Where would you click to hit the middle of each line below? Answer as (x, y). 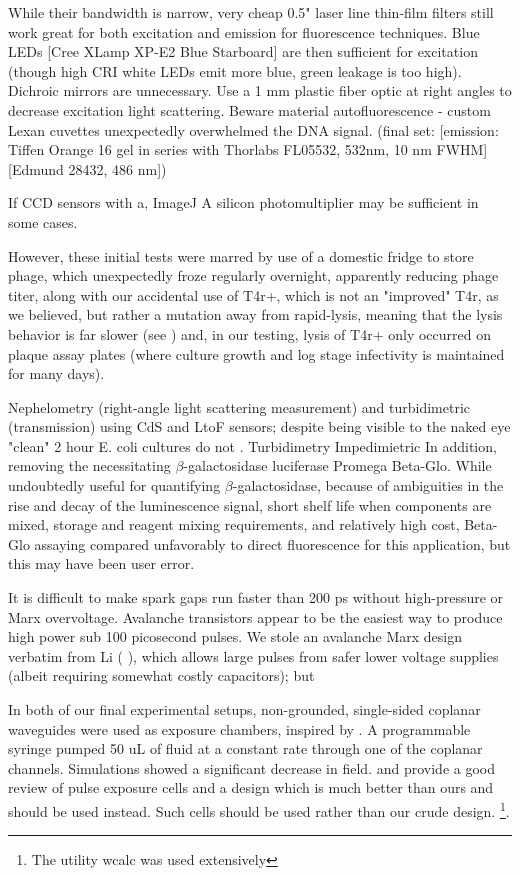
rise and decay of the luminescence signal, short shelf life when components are (250, 504)
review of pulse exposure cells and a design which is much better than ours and (251, 787)
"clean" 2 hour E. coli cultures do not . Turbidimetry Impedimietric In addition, (252, 445)
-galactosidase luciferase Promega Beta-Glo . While (337, 465)
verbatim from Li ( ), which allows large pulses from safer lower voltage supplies (253, 655)
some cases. (43, 221)
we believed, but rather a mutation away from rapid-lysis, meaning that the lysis (255, 314)
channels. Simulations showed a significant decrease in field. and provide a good (251, 767)
